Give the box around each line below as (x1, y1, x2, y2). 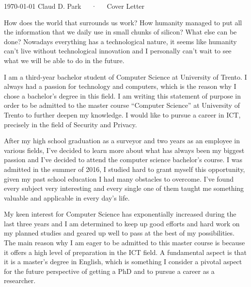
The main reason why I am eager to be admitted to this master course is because (4, 237, 245, 248)
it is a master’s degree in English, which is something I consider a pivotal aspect (4, 256, 242, 267)
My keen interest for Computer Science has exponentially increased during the (4, 209, 236, 219)
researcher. (4, 275, 36, 286)
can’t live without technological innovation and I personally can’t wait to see (4, 46, 232, 56)
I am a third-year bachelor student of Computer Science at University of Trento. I (4, 71, 247, 82)
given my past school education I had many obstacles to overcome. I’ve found (4, 173, 234, 184)
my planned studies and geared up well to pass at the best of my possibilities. (4, 228, 235, 238)
